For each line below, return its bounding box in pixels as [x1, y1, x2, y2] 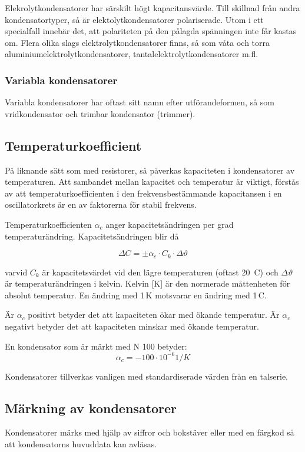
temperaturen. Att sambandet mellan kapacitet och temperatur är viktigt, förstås [5, 175, 299, 188]
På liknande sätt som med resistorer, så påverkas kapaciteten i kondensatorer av [5, 164, 295, 176]
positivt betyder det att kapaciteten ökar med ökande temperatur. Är [28, 308, 280, 321]
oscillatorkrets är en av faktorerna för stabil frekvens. [5, 198, 197, 211]
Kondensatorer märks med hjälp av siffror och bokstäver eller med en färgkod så [5, 426, 294, 438]
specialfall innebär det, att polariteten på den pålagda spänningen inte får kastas [5, 25, 297, 37]
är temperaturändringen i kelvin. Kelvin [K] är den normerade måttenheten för [5, 277, 290, 290]
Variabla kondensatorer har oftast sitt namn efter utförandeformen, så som [5, 96, 275, 108]
